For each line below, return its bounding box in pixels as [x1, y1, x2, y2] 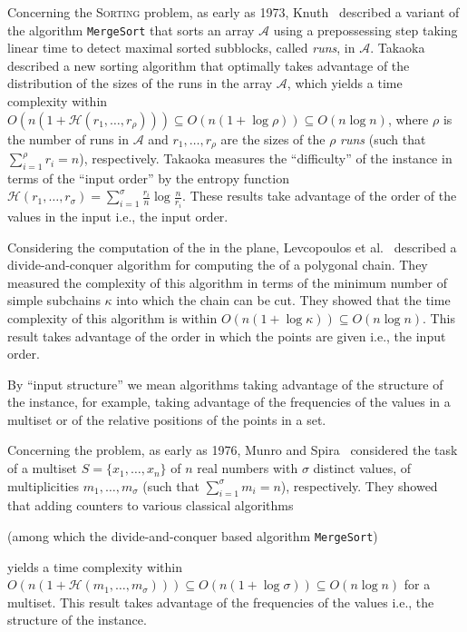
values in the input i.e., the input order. [7, 206, 229, 225]
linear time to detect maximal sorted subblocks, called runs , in [7, 38, 355, 57]
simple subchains [7, 291, 101, 310]
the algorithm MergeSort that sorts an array [7, 20, 255, 39]
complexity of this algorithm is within [7, 308, 218, 327]
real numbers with [197, 459, 298, 478]
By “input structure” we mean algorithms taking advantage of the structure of [7, 374, 443, 393]
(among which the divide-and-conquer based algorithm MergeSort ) [7, 527, 378, 546]
